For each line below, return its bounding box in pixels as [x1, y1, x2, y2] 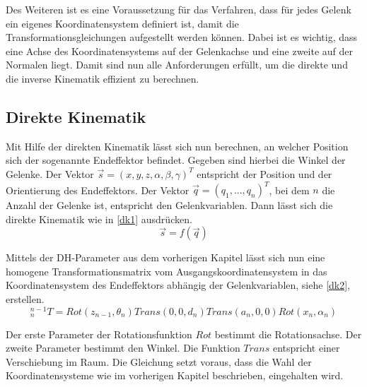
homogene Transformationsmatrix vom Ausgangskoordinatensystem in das [6, 263, 327, 278]
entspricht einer [272, 340, 340, 355]
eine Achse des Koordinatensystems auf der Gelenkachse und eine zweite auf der [6, 43, 354, 58]
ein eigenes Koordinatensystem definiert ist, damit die [6, 16, 239, 30]
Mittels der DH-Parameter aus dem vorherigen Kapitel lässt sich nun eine [6, 250, 325, 265]
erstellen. [6, 292, 45, 306]
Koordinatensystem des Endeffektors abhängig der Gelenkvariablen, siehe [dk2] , [6, 278, 350, 292]
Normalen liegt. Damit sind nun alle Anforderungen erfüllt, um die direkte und [6, 57, 348, 72]
